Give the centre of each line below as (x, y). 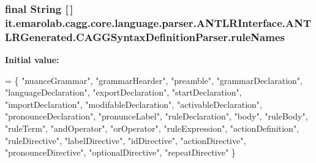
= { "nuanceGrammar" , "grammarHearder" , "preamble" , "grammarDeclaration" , (154, 80)
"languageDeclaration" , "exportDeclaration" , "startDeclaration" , (123, 92)
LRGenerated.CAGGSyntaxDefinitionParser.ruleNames (145, 36)
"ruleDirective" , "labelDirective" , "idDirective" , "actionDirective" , (126, 140)
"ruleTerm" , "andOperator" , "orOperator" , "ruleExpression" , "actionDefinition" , (152, 128)
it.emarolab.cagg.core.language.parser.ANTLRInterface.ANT (158, 22)
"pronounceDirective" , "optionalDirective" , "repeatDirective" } (120, 152)
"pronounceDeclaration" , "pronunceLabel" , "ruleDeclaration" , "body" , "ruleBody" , (156, 116)
